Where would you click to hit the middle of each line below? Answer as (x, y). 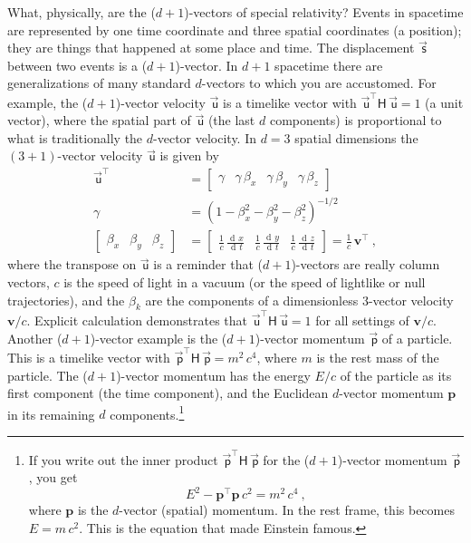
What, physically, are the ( (82, 12)
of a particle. (417, 338)
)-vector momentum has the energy (213, 375)
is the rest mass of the (378, 357)
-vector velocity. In (205, 137)
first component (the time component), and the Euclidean (168, 393)
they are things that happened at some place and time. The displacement (211, 48)
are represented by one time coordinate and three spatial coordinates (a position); (235, 29)
